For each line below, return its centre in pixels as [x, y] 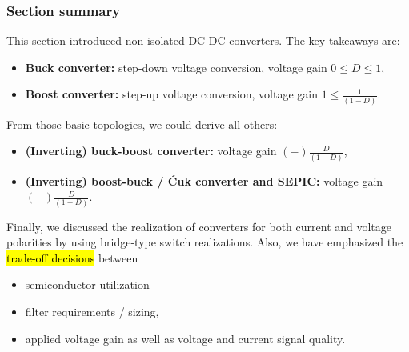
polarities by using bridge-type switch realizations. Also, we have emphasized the [205, 242]
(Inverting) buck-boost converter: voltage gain [151, 151]
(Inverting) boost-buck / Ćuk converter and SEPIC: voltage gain [204, 180]
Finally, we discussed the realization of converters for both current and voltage [199, 226]
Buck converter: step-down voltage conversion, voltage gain [176, 67]
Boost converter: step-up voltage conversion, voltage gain [171, 94]
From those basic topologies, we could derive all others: [142, 124]
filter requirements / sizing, [92, 311]
